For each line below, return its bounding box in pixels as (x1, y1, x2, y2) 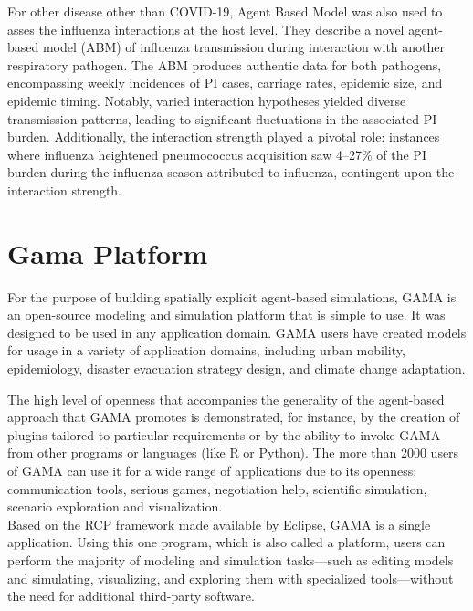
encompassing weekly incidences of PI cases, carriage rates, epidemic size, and (7, 73, 443, 92)
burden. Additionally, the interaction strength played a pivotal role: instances (7, 127, 440, 146)
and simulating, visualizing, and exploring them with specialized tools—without (7, 568, 454, 587)
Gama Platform (7, 234, 208, 271)
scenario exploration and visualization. (7, 497, 223, 516)
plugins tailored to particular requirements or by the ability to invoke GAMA (7, 425, 441, 444)
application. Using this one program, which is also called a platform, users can (7, 532, 446, 552)
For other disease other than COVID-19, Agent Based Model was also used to (7, 2, 443, 20)
